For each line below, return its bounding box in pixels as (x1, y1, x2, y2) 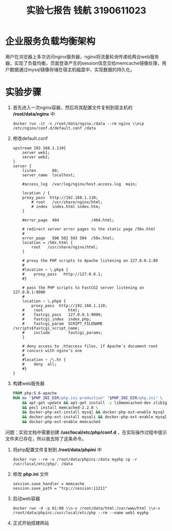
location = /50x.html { (22, 240, 73, 245)
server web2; (22, 154, 50, 160)
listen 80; (22, 168, 59, 173)
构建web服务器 (12, 380, 45, 386)
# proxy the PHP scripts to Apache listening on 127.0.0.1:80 (22, 258, 158, 263)
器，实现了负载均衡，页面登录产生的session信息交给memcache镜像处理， (5, 60, 162, 66)
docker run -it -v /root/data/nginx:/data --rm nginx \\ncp (12, 121, 144, 126)
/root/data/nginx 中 (12, 111, 55, 117)
